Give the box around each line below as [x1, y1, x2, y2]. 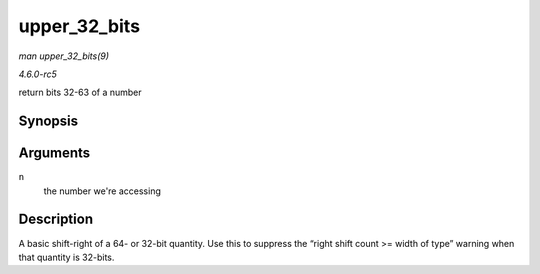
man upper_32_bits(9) [18, 50, 110, 62]
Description [18, 211, 94, 228]
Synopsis [18, 113, 79, 130]
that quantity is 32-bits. [18, 251, 115, 263]
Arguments [18, 145, 91, 162]
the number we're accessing [43, 185, 162, 197]
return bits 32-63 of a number [18, 86, 142, 99]
